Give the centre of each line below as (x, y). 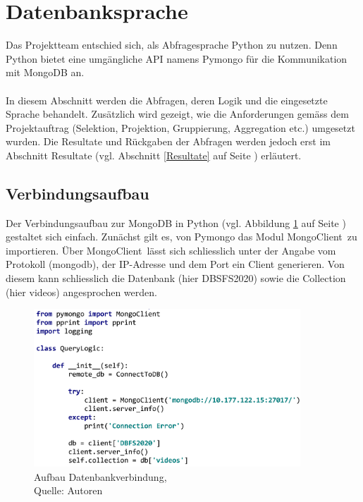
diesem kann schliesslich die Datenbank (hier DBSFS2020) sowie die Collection (176, 278)
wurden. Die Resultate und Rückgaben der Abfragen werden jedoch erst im (168, 141)
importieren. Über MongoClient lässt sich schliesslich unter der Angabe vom (171, 250)
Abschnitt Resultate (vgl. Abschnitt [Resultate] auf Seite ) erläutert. (154, 155)
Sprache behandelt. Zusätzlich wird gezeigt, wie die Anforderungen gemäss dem (177, 114)
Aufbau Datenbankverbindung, (100, 476)
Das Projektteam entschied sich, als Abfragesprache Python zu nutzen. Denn (172, 45)
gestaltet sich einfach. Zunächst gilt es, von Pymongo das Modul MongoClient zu (181, 237)
